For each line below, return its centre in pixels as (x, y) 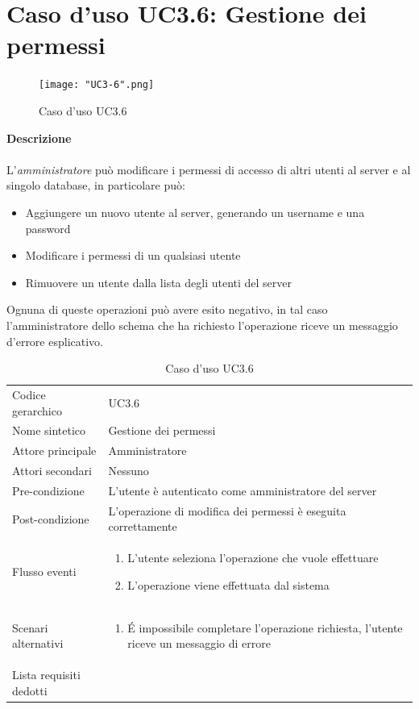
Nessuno (129, 471)
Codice (29, 394)
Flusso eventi (44, 571)
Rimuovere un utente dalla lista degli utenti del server (159, 282)
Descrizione (39, 138)
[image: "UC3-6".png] (97, 85)
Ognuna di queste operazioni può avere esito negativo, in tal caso (167, 309)
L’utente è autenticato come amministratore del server (243, 490)
